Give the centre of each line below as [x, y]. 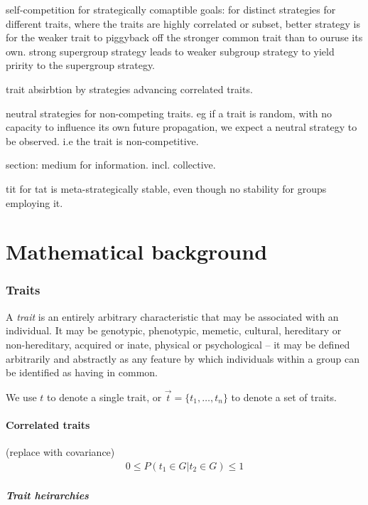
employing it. [34, 202]
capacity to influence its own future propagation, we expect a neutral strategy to [182, 127]
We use [21, 397]
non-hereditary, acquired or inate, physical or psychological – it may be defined [178, 344]
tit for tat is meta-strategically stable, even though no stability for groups [166, 188]
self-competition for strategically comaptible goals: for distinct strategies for [171, 9]
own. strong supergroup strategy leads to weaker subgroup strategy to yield [170, 51]
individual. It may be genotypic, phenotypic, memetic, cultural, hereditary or [174, 330]
